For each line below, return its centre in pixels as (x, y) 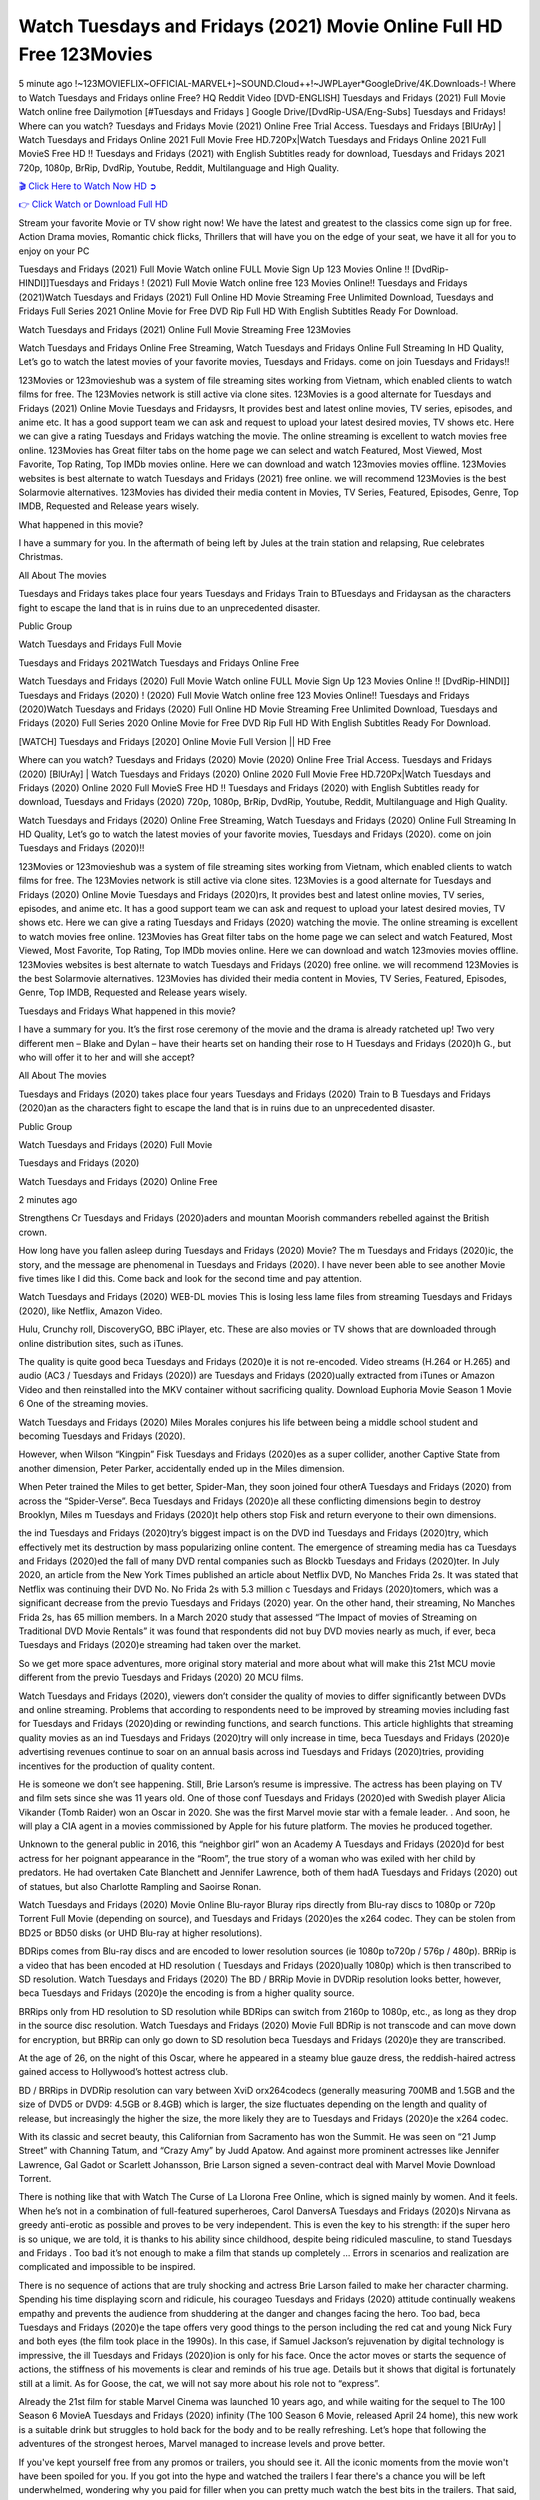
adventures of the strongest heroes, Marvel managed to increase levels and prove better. (202, 2444)
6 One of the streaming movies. (83, 1404)
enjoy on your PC (54, 251)
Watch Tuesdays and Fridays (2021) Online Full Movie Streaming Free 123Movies (185, 329)
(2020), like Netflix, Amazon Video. (90, 1311)
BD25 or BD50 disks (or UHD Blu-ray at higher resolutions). (140, 1932)
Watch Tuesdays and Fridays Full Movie (100, 644)
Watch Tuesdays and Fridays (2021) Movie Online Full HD (260, 26)
